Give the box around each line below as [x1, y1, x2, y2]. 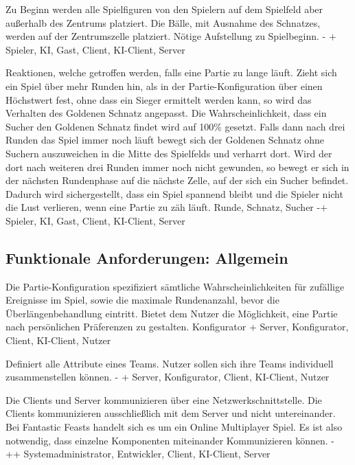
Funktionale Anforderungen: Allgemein [5, 247, 288, 268]
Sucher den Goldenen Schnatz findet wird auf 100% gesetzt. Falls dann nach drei [5, 119, 345, 133]
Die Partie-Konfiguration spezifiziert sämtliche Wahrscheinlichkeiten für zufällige [5, 279, 345, 293]
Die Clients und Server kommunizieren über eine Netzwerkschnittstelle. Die [5, 392, 322, 407]
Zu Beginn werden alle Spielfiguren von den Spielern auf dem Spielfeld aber [5, 2, 323, 16]
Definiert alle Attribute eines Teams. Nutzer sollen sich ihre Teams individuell [5, 356, 334, 370]
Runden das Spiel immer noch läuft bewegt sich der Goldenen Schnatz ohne [5, 133, 325, 147]
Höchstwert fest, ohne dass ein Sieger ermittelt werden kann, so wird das [5, 92, 312, 106]
